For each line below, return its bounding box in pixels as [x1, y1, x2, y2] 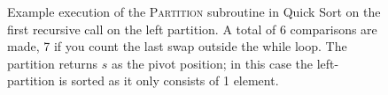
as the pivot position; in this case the [112, 54, 314, 72]
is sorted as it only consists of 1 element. [58, 71, 279, 90]
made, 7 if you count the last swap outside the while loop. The [7, 37, 347, 55]
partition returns [7, 54, 98, 72]
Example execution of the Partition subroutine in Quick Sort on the [7, 3, 381, 20]
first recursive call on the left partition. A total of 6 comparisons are [7, 19, 377, 38]
